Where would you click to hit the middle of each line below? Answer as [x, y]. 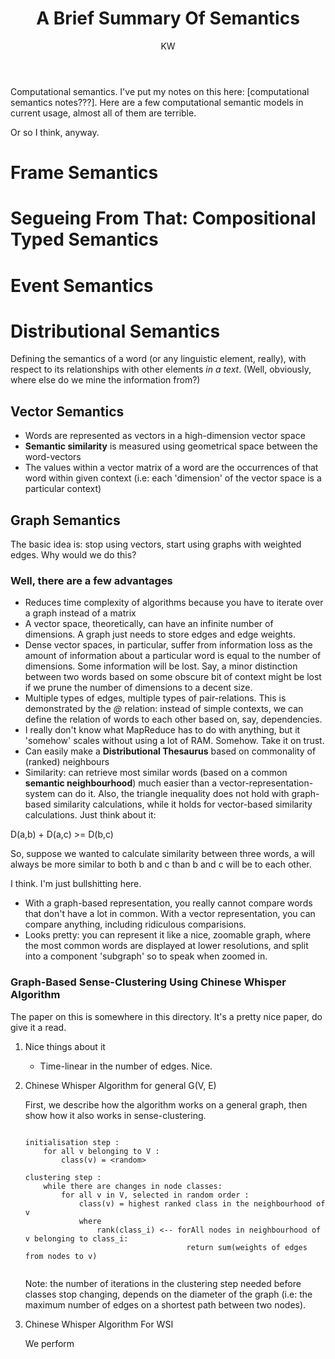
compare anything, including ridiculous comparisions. [135, 924]
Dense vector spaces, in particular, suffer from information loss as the [168, 645]
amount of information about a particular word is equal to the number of [173, 656]
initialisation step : [72, 1142]
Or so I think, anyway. [55, 132]
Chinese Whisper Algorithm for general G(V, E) [120, 1085]
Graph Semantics [65, 520]
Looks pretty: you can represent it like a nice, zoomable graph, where [168, 935]
